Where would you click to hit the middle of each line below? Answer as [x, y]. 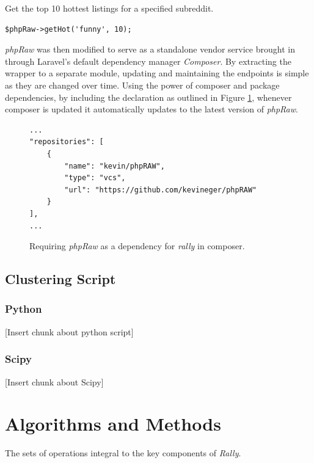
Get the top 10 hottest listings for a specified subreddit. [109, 8]
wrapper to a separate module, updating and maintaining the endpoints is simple [157, 73]
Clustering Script [60, 279]
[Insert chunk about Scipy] [54, 381]
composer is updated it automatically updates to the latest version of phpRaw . [152, 109]
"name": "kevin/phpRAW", [115, 166]
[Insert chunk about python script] [69, 331]
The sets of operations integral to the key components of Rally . [123, 453]
